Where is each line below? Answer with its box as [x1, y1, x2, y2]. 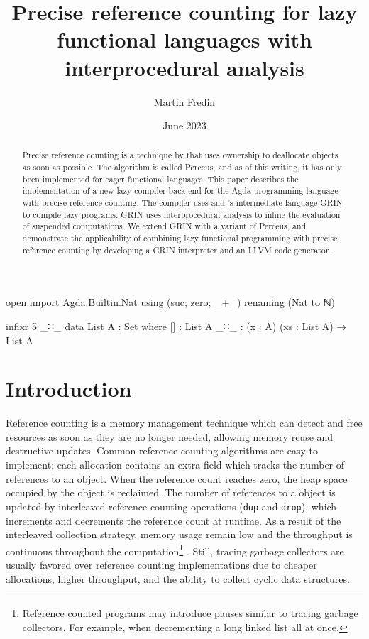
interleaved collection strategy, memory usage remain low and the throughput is [6, 527, 353, 542]
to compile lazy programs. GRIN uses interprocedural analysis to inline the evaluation [22, 208, 341, 220]
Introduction [6, 374, 132, 403]
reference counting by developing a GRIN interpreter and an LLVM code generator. [22, 244, 331, 256]
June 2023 [163, 118, 206, 133]
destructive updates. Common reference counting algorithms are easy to [6, 443, 318, 458]
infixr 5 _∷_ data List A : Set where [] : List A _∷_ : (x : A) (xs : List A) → [6, 318, 347, 333]
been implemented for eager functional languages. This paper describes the [22, 173, 299, 185]
